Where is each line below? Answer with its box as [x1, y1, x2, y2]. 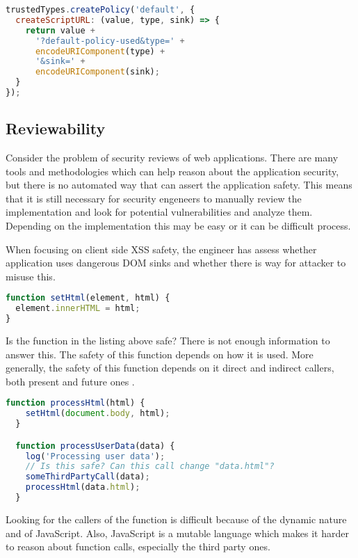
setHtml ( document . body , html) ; [25, 408, 170, 419]
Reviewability [6, 118, 106, 139]
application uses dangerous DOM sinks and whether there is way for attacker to [6, 255, 346, 270]
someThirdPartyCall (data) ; [25, 472, 150, 482]
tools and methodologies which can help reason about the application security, [6, 164, 339, 178]
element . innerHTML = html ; [15, 303, 140, 314]
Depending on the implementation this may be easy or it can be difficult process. [6, 218, 351, 233]
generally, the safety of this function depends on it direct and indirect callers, [6, 360, 334, 375]
